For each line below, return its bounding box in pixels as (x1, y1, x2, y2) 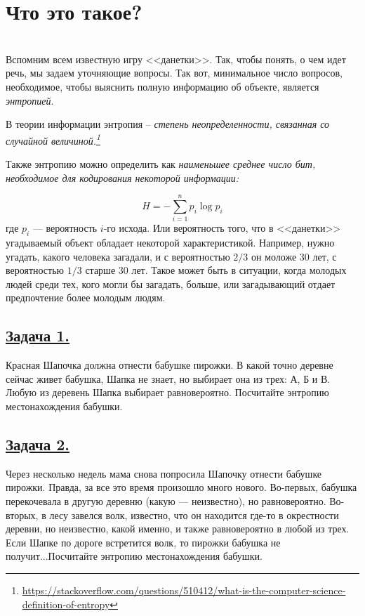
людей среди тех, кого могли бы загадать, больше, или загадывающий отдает (6, 276, 336, 291)
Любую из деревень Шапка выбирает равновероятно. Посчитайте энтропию (6, 385, 329, 400)
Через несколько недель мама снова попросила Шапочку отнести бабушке (6, 466, 322, 480)
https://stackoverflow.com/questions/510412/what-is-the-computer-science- (22, 582, 346, 597)
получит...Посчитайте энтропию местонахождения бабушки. (6, 549, 263, 563)
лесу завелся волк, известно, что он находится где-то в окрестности (49, 507, 339, 522)
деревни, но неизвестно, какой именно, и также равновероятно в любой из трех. (6, 521, 350, 536)
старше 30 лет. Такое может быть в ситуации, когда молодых (85, 263, 347, 277)
